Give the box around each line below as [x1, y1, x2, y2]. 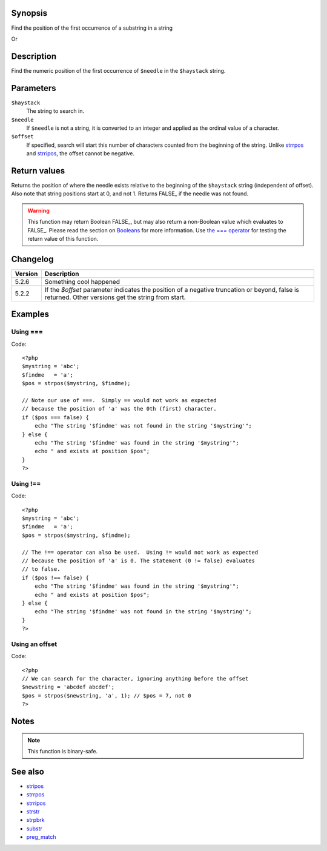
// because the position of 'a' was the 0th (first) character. [22, 405, 217, 412]
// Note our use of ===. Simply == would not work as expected [22, 397, 217, 403]
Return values [11, 166, 65, 176]
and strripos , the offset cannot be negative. [26, 150, 134, 157]
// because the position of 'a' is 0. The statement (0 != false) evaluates [22, 557, 256, 564]
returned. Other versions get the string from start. [44, 293, 186, 301]
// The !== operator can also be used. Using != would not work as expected [22, 549, 259, 556]
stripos [26, 782, 44, 790]
